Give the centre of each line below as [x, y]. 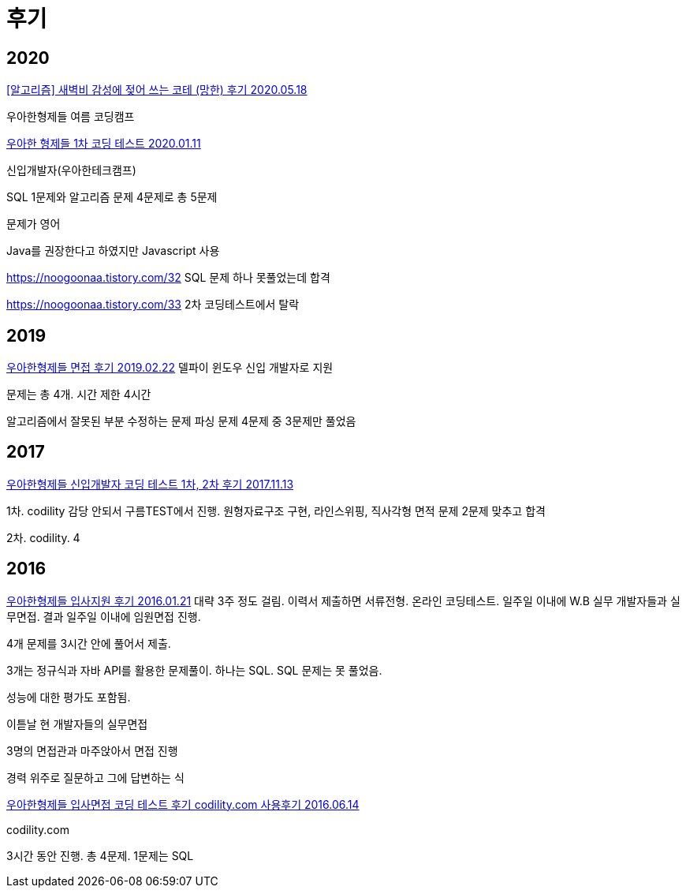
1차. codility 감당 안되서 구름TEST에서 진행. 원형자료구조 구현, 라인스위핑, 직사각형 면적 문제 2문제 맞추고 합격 [276, 511]
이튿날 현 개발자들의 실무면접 [77, 724]
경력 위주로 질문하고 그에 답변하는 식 [95, 777]
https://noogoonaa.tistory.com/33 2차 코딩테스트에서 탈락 [153, 305]
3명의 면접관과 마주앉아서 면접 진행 [92, 750]
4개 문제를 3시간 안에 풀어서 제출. [89, 643]
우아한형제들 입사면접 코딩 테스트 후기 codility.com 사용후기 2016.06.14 [183, 804]
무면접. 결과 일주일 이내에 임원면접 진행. [104, 616]
